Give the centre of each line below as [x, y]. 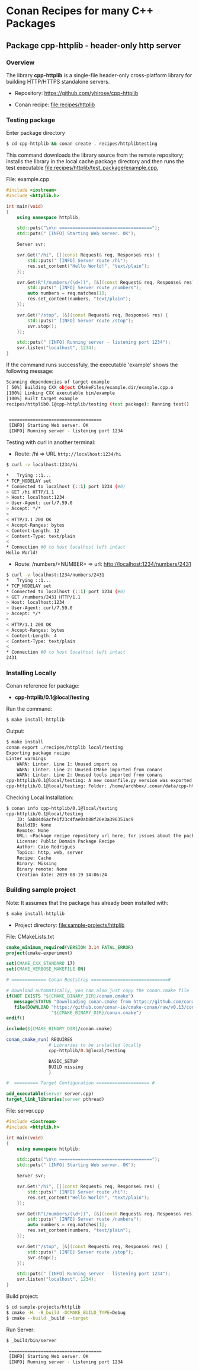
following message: [30, 371]
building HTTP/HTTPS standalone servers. [58, 81]
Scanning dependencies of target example [58, 382]
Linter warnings [26, 758]
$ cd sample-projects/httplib [44, 1307]
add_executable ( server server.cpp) [50, 1094]
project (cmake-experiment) [39, 953]
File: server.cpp [25, 1111]
